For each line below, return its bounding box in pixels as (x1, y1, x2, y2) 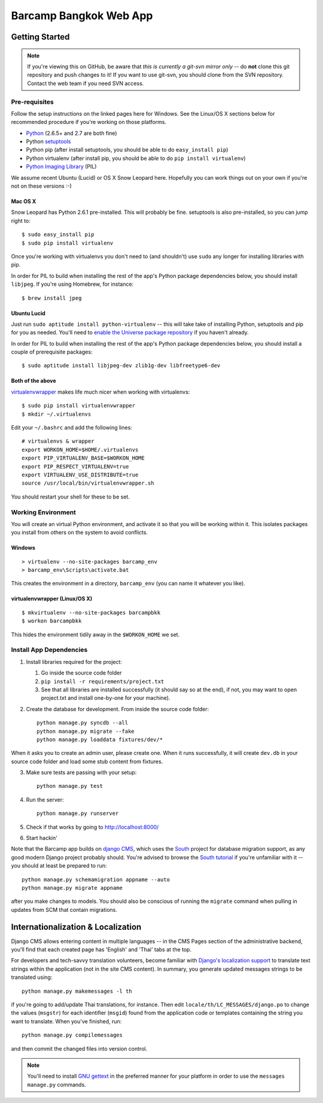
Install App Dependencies (11, 646, 88, 654)
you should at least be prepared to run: (11, 862, 107, 869)
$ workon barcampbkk (22, 618, 82, 624)
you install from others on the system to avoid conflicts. (11, 529, 148, 536)
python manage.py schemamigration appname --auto (22, 876, 170, 883)
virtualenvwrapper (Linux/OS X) (11, 595, 93, 602)
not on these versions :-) (11, 183, 72, 189)
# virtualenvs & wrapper (22, 438, 95, 445)
